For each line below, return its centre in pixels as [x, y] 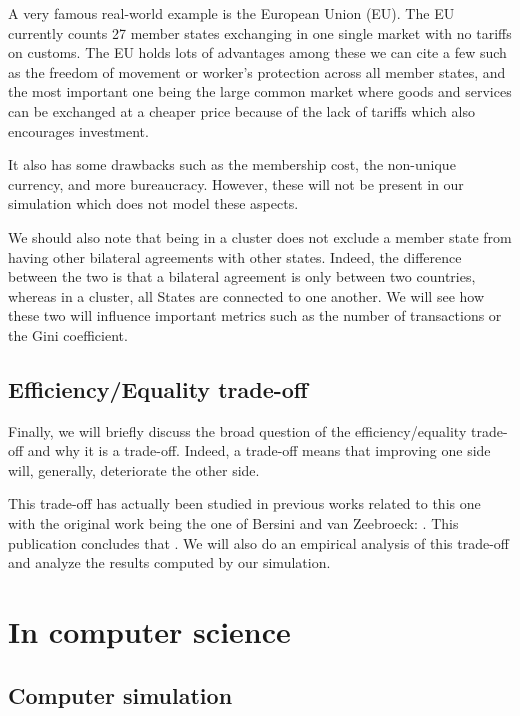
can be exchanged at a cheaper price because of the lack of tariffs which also [241, 110]
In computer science [149, 631]
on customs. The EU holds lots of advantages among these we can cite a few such [257, 52]
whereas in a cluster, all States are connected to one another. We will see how [246, 295]
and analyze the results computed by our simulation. [169, 562]
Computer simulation [120, 694]
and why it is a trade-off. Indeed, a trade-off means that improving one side [259, 450]
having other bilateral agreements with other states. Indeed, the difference [235, 256]
